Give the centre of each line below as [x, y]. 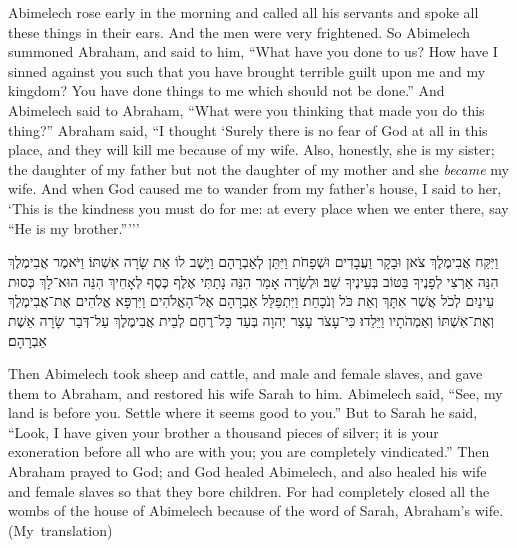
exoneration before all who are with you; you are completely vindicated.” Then [249, 451]
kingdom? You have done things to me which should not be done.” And [226, 90]
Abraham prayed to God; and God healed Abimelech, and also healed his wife [247, 471]
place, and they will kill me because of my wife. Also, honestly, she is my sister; [251, 149]
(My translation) [60, 529]
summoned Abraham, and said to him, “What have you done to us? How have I [253, 51]
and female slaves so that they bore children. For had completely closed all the [249, 490]
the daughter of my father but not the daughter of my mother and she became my [258, 168]
